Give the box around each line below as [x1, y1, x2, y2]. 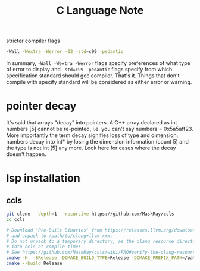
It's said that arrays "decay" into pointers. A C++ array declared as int [6, 119, 177, 126]
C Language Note [56, 4, 144, 17]
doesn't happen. [6, 151, 46, 158]
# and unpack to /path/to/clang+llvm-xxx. [6, 233, 113, 239]
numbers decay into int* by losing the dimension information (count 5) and [6, 138, 189, 145]
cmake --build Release [6, 260, 62, 266]
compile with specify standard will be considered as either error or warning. [6, 79, 192, 86]
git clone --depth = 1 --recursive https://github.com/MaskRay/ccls [6, 211, 174, 217]
